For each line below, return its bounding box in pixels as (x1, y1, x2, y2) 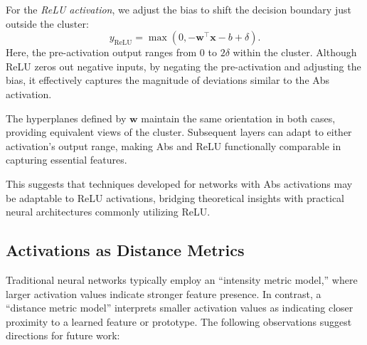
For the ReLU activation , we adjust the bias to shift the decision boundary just (6, 2, 351, 16)
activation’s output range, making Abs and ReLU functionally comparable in (6, 138, 341, 153)
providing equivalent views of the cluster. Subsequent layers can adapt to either (6, 124, 352, 139)
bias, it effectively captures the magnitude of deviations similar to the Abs (6, 73, 330, 87)
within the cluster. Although (233, 45, 357, 60)
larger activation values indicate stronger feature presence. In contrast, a (6, 286, 321, 301)
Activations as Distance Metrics (6, 239, 245, 261)
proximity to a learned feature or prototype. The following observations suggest (6, 314, 352, 329)
